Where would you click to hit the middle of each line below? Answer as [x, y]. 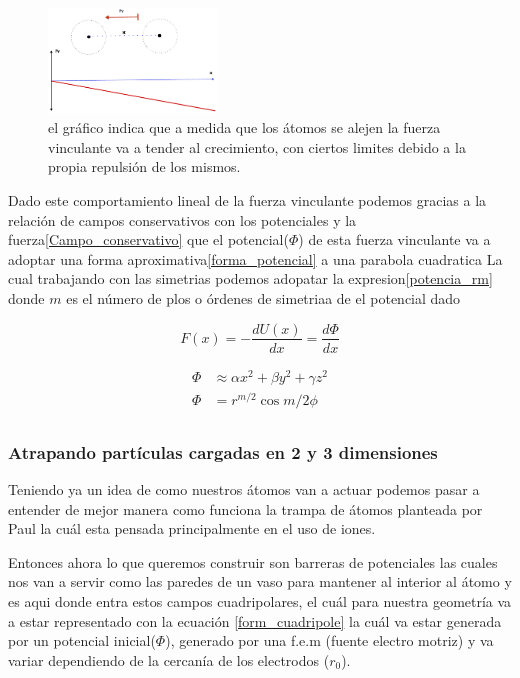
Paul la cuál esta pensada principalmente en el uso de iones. [192, 528]
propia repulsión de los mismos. [144, 166]
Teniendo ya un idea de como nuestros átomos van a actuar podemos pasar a [244, 489]
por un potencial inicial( [82, 640]
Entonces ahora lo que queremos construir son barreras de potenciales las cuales [253, 561]
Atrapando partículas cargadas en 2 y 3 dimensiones [223, 451]
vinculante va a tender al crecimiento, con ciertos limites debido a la [257, 146]
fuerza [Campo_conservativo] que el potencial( [148, 239]
